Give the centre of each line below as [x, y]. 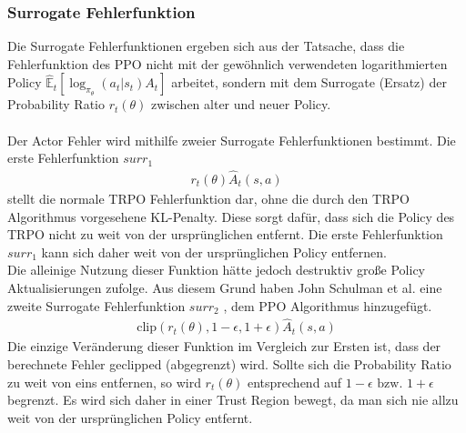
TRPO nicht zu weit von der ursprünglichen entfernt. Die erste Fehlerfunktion [225, 234]
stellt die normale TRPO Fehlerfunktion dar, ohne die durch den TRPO [208, 199]
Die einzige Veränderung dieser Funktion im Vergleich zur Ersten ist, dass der [224, 346]
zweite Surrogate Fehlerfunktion [96, 305]
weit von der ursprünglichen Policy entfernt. [130, 417]
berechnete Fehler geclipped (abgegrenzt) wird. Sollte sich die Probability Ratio [229, 364]
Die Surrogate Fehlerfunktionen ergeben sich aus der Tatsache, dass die [206, 46]
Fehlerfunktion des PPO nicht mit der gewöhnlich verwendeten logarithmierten [228, 63]
